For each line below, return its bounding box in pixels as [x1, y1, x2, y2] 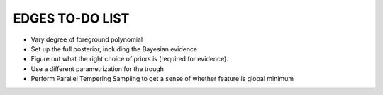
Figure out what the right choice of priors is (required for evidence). [30, 55, 228, 63]
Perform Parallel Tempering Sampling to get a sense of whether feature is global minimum [30, 75, 294, 83]
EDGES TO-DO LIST [13, 11, 130, 26]
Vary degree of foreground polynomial [30, 35, 143, 44]
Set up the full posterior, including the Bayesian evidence [30, 44, 198, 53]
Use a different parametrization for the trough [30, 64, 165, 73]
